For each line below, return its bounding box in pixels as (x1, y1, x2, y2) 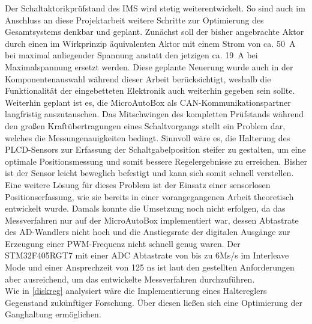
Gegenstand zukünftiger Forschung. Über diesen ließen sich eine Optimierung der (5, 296, 302, 308)
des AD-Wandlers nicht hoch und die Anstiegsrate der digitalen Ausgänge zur (5, 225, 290, 238)
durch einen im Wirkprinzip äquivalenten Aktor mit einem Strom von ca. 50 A (5, 37, 296, 49)
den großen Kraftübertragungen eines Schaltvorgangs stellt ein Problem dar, (5, 119, 286, 132)
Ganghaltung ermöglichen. (5, 308, 101, 320)
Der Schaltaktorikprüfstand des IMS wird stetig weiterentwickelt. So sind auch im (5, 2, 305, 14)
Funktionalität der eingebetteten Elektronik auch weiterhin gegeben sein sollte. (5, 84, 295, 97)
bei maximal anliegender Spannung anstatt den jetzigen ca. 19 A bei (5, 49, 258, 61)
